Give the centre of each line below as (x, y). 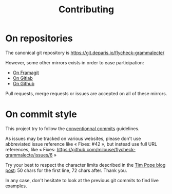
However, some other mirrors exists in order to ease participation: (75, 62)
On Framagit (26, 73)
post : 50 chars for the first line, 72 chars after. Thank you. (66, 170)
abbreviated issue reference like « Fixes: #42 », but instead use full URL (81, 144)
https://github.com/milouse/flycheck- (96, 149)
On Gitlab (23, 78)
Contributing (86, 10)
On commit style (41, 114)
